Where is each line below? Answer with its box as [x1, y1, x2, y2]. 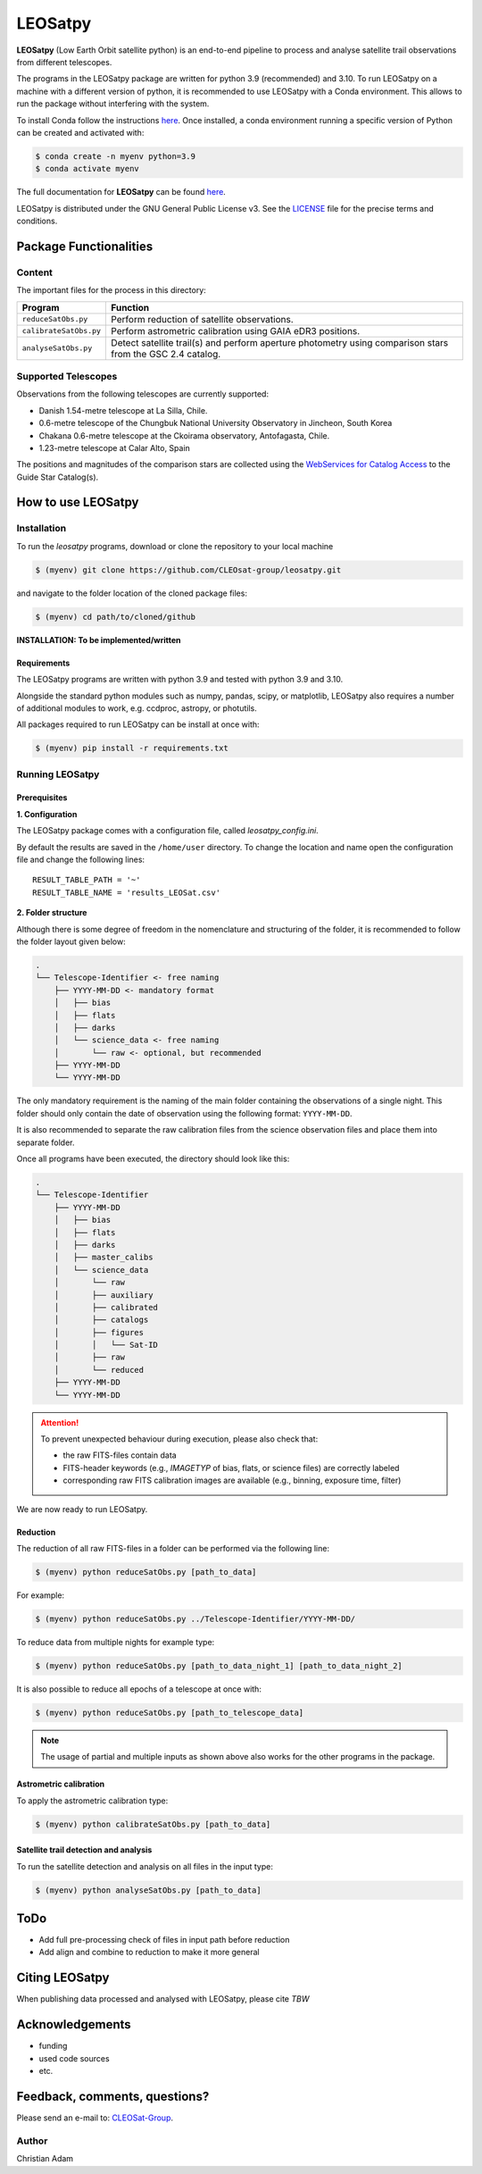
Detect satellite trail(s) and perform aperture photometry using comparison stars [111, 336, 449, 348]
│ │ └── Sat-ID [54, 1340, 158, 1350]
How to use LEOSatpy [16, 495, 139, 510]
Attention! [40, 1417, 79, 1428]
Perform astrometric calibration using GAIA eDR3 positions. [111, 324, 361, 337]
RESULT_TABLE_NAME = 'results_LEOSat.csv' [32, 887, 221, 898]
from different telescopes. [16, 56, 112, 67]
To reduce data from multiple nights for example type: [16, 1636, 215, 1647]
